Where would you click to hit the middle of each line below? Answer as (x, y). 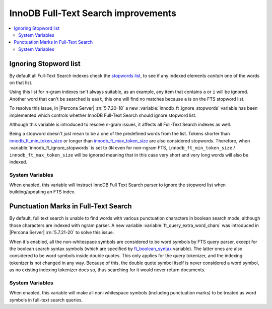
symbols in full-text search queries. (46, 300)
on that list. (21, 83)
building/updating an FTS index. (42, 192)
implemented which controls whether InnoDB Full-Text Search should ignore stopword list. (103, 115)
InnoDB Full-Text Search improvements (93, 13)
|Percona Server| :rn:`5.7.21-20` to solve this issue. (62, 233)
